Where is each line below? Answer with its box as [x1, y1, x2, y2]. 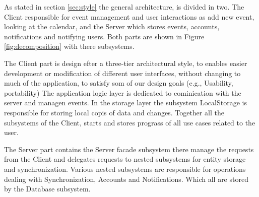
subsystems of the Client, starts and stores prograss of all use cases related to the [4, 117, 255, 127]
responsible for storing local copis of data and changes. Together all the [4, 107, 224, 117]
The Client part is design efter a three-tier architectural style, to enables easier [4, 57, 247, 68]
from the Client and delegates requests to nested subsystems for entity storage [4, 154, 246, 164]
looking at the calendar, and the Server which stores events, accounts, [4, 21, 220, 32]
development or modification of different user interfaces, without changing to [4, 68, 241, 78]
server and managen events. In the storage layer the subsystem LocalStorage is [4, 97, 247, 108]
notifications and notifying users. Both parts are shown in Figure [4, 31, 205, 41]
